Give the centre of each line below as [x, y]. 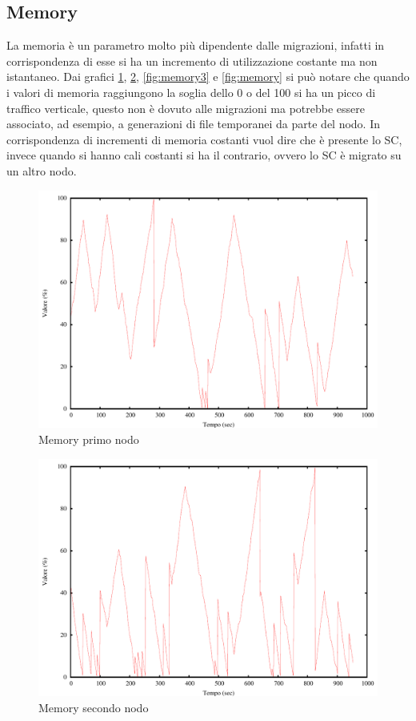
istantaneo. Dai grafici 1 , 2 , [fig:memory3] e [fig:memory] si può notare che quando [208, 77]
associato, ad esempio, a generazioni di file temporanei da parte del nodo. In [194, 124]
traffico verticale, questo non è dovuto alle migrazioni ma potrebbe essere [186, 108]
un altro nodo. [42, 170]
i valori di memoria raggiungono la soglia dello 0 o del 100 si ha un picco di [191, 92]
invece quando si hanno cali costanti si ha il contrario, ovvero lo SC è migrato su [204, 155]
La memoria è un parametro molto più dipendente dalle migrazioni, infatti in [196, 45]
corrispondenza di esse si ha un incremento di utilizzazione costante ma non [192, 60]
